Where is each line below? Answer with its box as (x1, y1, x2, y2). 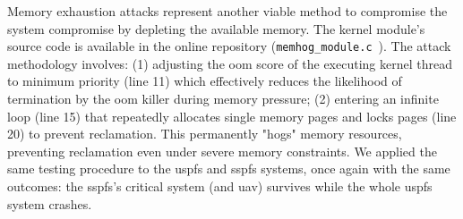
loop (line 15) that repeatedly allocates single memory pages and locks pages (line (7, 106, 457, 125)
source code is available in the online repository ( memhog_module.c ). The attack (7, 37, 451, 55)
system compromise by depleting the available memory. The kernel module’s (7, 19, 425, 38)
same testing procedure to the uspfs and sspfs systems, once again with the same (7, 159, 450, 178)
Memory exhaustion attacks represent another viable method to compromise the (7, 2, 448, 20)
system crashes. (7, 194, 92, 213)
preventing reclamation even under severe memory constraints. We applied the (7, 141, 437, 160)
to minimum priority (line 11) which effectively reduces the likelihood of (7, 72, 402, 90)
